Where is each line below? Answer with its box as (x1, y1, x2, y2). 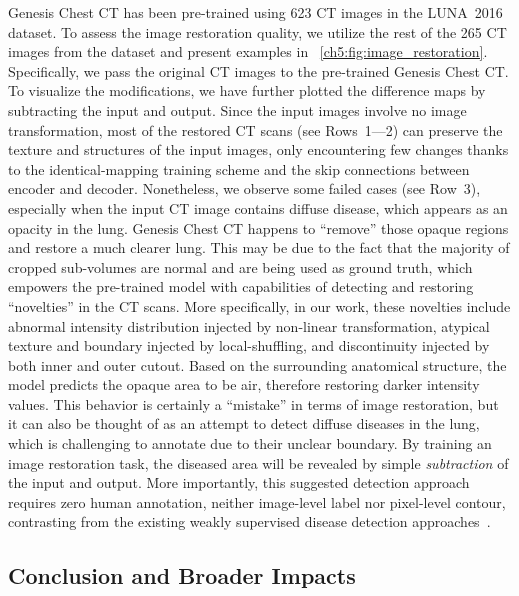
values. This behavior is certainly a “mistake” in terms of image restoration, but (8, 393, 499, 414)
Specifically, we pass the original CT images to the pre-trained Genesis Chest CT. (8, 60, 509, 81)
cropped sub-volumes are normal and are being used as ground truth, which (8, 256, 473, 277)
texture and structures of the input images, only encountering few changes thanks (8, 139, 509, 160)
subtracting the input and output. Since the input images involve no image (8, 99, 467, 120)
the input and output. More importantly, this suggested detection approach (8, 472, 470, 493)
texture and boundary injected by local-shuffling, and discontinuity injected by (8, 335, 490, 356)
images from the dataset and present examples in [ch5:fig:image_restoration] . (8, 41, 488, 62)
